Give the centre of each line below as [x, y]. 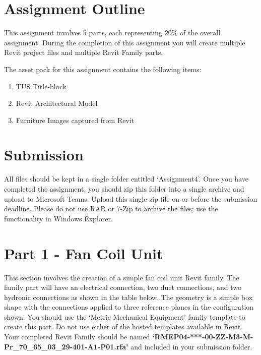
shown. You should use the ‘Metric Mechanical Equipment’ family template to [125, 316]
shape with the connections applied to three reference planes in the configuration [129, 307]
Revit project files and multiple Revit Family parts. [84, 52]
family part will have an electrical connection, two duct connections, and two [123, 287]
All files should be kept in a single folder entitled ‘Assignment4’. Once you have [126, 179]
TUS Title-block [41, 86]
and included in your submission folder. [191, 346]
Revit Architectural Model [57, 103]
